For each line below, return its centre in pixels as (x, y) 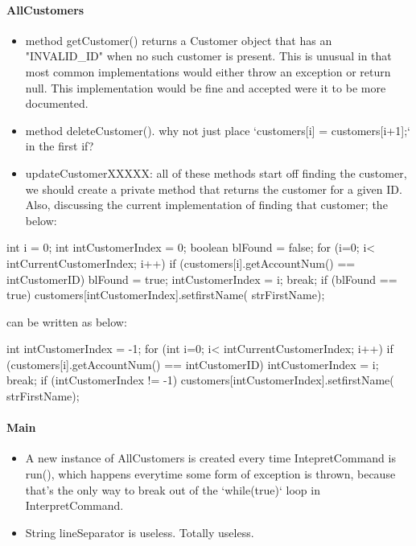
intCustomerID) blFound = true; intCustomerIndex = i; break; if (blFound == (202, 279)
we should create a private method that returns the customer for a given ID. (214, 189)
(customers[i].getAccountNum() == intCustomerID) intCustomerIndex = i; (193, 364)
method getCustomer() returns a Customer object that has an (179, 40)
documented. (57, 103)
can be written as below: (67, 321)
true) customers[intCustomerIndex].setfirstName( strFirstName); (166, 295)
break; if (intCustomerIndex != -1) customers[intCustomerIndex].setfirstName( (200, 380)
